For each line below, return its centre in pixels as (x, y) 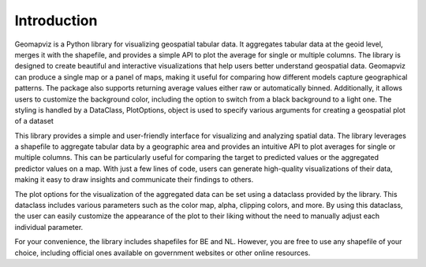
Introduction (56, 20)
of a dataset (34, 121)
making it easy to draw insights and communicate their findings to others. (134, 180)
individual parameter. (49, 227)
